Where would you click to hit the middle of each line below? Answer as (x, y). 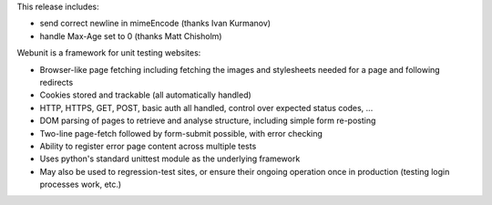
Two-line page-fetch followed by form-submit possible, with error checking (181, 133)
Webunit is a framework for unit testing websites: (109, 53)
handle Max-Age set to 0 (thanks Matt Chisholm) (131, 36)
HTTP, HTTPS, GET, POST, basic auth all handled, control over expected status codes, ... (206, 108)
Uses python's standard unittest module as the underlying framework (170, 159)
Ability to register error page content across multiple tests (148, 146)
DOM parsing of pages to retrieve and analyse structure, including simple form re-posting (208, 121)
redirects (56, 82)
